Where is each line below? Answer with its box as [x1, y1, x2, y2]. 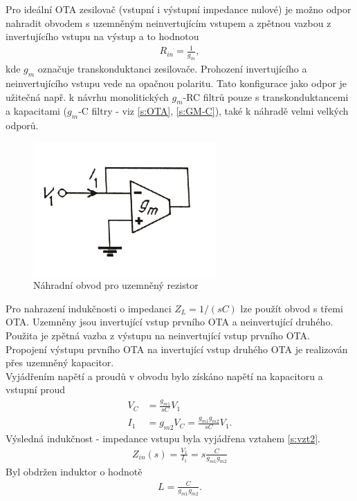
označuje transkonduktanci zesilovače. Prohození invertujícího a [37, 62, 307, 76]
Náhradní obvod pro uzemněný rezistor [33, 278, 199, 292]
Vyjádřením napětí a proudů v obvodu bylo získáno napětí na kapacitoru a [6, 368, 323, 383]
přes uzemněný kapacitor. [6, 355, 114, 370]
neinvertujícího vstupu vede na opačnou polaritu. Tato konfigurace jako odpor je [6, 75, 347, 90]
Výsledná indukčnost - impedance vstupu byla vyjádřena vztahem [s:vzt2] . [6, 431, 321, 446]
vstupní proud [6, 382, 66, 397]
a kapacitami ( [6, 104, 68, 118]
